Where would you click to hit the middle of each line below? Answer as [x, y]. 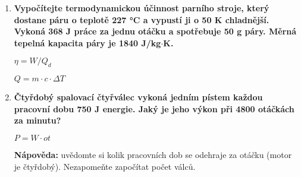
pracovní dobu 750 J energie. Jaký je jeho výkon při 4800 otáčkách [154, 108]
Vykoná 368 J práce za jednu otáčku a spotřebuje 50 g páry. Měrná [155, 31]
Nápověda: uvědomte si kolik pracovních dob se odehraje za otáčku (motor [153, 154]
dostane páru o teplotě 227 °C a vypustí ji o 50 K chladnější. [142, 19]
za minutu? [37, 120]
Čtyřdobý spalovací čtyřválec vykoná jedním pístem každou [138, 97]
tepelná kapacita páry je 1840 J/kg [87, 42]
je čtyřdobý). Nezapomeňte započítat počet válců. [105, 166]
